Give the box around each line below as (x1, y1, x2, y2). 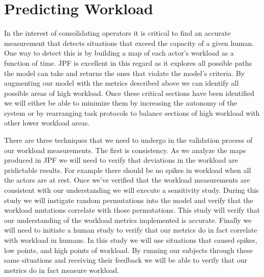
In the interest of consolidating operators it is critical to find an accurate (4, 28, 231, 38)
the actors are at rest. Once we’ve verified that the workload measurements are (4, 174, 250, 185)
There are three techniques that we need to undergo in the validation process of (4, 135, 253, 145)
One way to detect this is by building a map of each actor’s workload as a (4, 47, 234, 58)
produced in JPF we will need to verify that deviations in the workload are (4, 155, 238, 165)
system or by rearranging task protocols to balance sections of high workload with (4, 107, 260, 118)
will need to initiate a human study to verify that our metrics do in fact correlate (4, 224, 257, 235)
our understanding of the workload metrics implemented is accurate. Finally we (4, 214, 252, 225)
